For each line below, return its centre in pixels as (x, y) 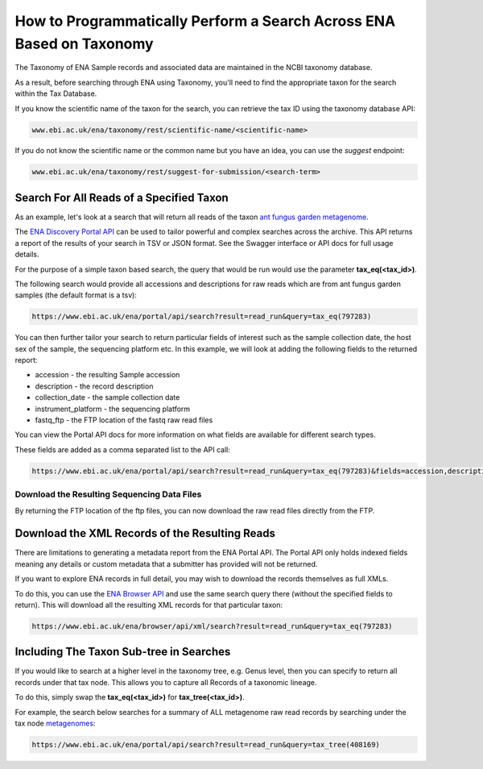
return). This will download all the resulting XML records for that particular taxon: (149, 605)
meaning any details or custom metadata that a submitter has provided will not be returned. (166, 563)
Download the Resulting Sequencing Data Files (108, 494)
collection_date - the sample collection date (107, 397)
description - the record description (94, 386)
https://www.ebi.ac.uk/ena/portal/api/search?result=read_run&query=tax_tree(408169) (206, 745)
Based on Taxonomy (84, 44)
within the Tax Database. (56, 94)
